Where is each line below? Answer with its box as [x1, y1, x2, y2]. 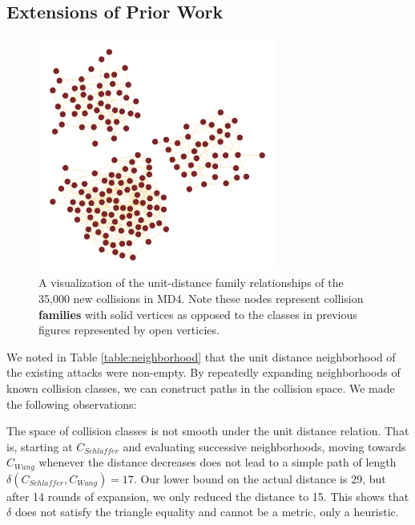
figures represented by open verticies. [38, 321, 220, 338]
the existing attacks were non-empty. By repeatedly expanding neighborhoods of [6, 364, 401, 381]
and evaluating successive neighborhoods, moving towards [123, 438, 406, 454]
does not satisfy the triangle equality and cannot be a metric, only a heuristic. [14, 503, 399, 520]
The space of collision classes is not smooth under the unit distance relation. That [6, 422, 409, 439]
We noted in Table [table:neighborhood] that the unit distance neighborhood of [6, 348, 396, 365]
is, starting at [6, 438, 73, 454]
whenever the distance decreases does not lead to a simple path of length [38, 454, 397, 470]
